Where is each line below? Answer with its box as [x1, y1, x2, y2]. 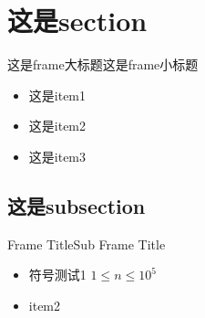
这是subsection [7, 191, 146, 219]
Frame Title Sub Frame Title [7, 234, 166, 253]
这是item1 [28, 85, 87, 104]
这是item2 [28, 116, 87, 135]
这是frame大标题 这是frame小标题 [7, 55, 199, 74]
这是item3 [28, 146, 87, 165]
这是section [7, 2, 148, 39]
